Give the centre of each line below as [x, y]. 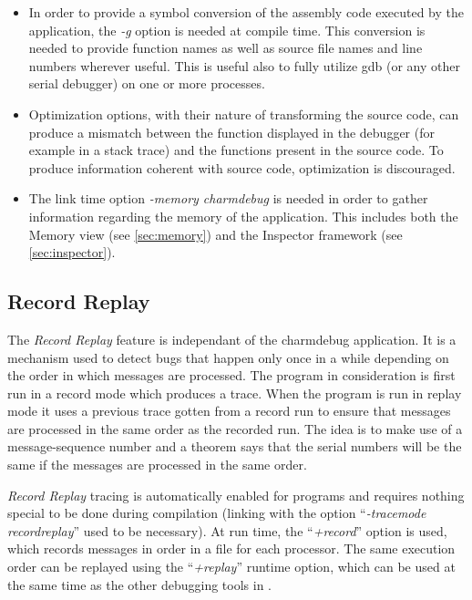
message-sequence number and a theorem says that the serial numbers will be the [235, 446]
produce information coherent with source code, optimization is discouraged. [242, 167]
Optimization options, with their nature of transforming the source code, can [244, 114]
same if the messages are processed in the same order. [157, 465]
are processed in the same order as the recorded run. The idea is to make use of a [235, 428]
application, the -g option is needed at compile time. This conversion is [227, 30]
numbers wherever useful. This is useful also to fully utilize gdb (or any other [244, 65]
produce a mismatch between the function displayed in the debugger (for [231, 132]
